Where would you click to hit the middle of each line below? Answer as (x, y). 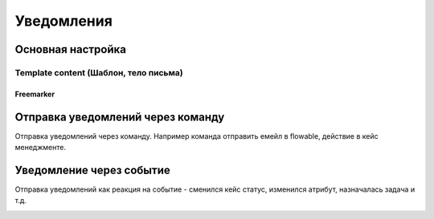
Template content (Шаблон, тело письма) (99, 72)
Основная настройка (70, 49)
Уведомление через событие (92, 170)
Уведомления (63, 21)
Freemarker (35, 94)
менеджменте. (40, 148)
